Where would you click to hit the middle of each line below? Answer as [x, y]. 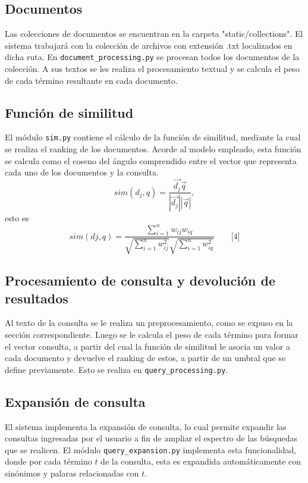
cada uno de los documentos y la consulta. [82, 172]
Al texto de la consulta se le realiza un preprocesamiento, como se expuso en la [149, 323]
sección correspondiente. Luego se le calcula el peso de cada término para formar [152, 334]
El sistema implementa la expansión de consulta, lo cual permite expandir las [146, 426]
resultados [37, 298]
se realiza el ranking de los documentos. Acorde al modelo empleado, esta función [153, 149]
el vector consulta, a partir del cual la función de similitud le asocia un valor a [147, 346]
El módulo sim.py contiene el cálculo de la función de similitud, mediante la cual [153, 137]
